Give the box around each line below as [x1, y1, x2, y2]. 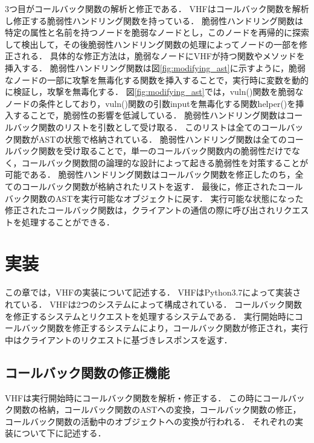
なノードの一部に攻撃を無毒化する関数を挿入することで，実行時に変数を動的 [5, 73, 309, 86]
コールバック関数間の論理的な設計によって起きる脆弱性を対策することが [21, 156, 309, 169]
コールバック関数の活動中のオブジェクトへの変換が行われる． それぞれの [5, 415, 295, 427]
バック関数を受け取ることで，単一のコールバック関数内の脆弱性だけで [13, 144, 292, 157]
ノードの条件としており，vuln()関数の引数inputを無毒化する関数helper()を [5, 97, 296, 109]
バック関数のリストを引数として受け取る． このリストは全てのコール [13, 120, 287, 133]
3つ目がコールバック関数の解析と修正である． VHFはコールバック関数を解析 [5, 2, 309, 15]
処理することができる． [21, 215, 115, 228]
